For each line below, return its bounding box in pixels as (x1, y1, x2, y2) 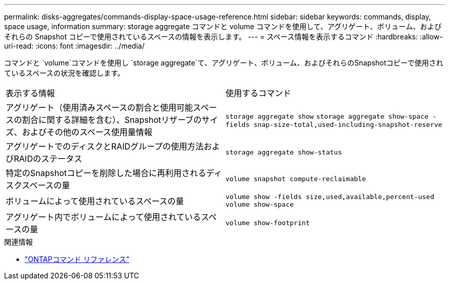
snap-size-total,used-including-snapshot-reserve (253, 120, 442, 128)
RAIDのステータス (14, 154, 83, 164)
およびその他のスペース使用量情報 (22, 127, 153, 137)
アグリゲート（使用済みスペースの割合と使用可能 (6, 102, 193, 113)
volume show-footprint (226, 219, 310, 227)
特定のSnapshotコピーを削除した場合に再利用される (6, 168, 207, 178)
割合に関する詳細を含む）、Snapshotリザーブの (22, 115, 202, 125)
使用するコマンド (226, 88, 292, 98)
